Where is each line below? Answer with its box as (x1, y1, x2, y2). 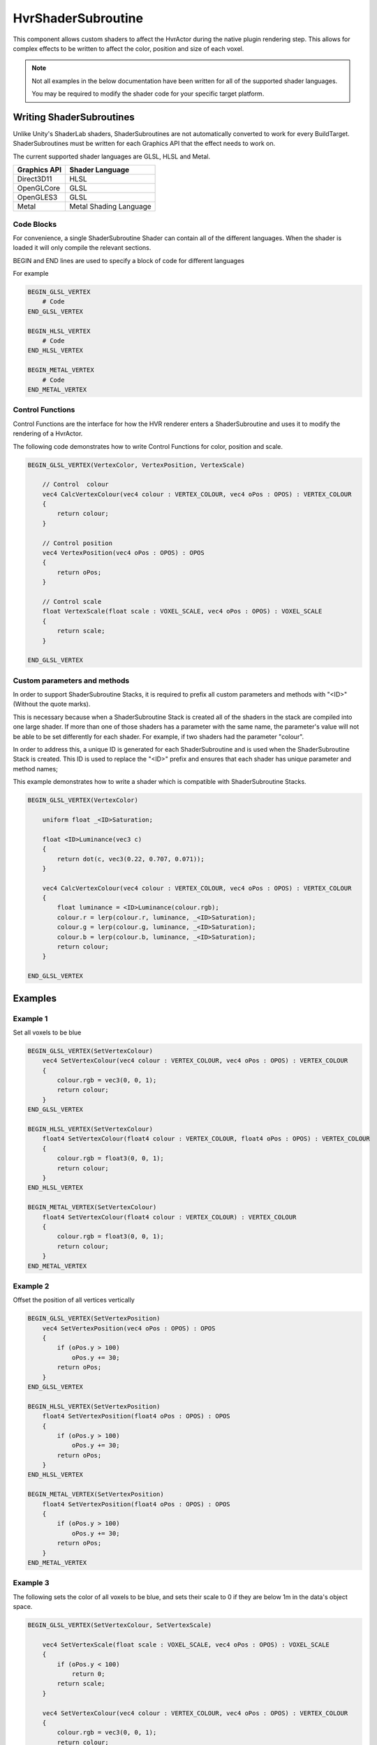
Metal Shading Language (69, 202, 151, 211)
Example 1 (13, 1013, 48, 1023)
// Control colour (42, 480, 110, 489)
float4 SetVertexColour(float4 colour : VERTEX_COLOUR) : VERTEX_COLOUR (42, 1213, 297, 1221)
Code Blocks (13, 219, 57, 229)
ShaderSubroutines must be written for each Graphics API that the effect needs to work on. (13, 140, 276, 148)
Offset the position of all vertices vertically (13, 1295, 135, 1305)
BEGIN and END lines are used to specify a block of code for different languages (13, 256, 244, 265)
